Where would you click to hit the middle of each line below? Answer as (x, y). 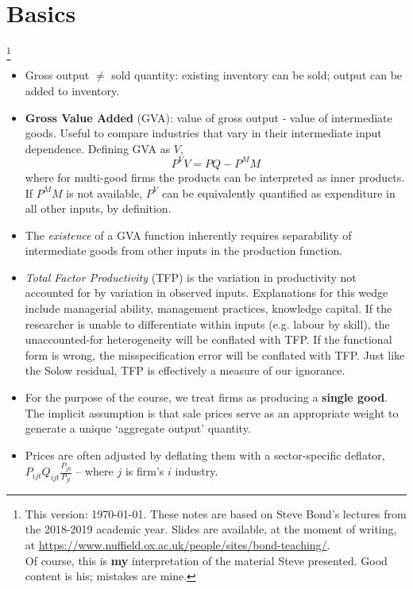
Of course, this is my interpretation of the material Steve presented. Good (206, 560)
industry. (197, 471)
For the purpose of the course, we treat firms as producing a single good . (206, 397)
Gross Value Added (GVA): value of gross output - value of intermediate (208, 117)
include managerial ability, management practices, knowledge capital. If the (208, 308)
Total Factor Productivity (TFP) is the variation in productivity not (191, 277)
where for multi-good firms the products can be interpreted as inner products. (215, 177)
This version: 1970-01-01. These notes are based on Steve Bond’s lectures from (216, 513)
